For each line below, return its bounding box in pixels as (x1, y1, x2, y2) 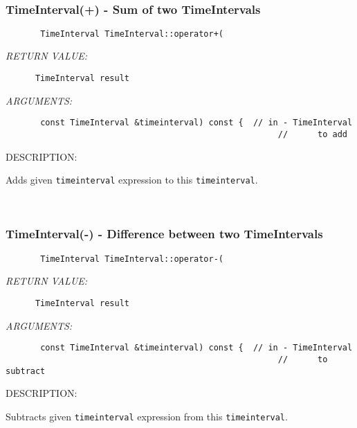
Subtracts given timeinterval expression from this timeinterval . (6, 409, 288, 423)
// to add (277, 129, 347, 139)
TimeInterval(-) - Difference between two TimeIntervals (6, 225, 323, 242)
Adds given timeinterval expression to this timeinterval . (6, 172, 258, 187)
